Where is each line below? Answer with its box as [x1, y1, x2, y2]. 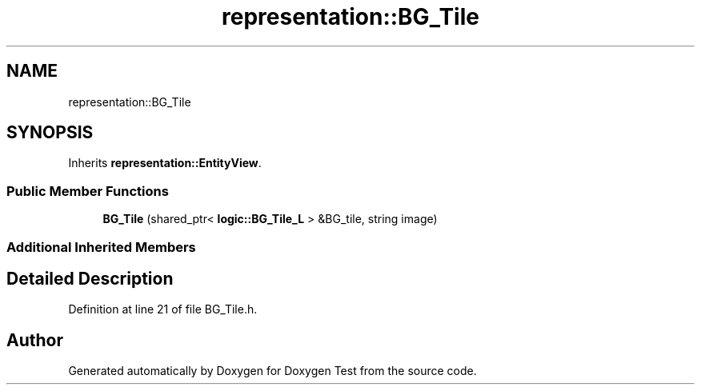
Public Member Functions [6, 182, 169, 199]
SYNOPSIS [6, 122, 94, 143]
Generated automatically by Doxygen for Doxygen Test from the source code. [68, 364, 477, 378]
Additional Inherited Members [6, 238, 196, 255]
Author [6, 329, 63, 350]
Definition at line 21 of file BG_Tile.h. [68, 302, 258, 317]
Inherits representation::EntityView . [68, 156, 262, 170]
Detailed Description [6, 268, 174, 289]
